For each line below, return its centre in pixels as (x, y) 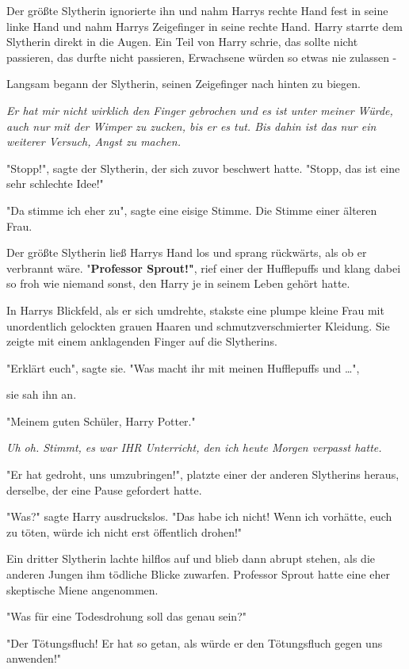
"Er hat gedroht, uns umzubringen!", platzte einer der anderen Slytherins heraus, (203, 474)
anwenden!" (34, 658)
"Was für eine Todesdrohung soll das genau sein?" (127, 616)
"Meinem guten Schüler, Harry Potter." (101, 421)
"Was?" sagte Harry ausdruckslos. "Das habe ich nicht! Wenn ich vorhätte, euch (199, 516)
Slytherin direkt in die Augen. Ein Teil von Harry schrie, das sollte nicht (182, 42)
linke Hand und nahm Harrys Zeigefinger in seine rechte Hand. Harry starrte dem (204, 26)
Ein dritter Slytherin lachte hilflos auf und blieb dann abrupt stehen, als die (191, 558)
